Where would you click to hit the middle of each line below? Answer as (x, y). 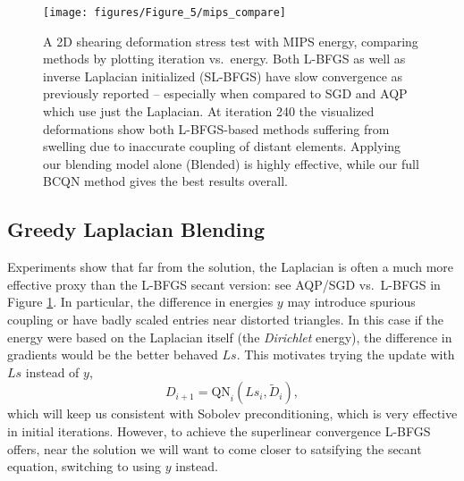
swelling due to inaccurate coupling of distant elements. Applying (222, 146)
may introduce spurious (351, 302)
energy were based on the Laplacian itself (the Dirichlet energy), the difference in (230, 337)
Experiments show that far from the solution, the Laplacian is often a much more (231, 267)
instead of (52, 371)
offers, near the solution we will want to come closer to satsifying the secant (215, 448)
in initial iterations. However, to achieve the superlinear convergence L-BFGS (219, 430)
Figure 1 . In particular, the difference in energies (140, 302)
